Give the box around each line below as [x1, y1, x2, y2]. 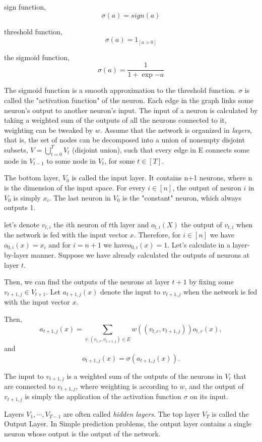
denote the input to [100, 286, 161, 297]
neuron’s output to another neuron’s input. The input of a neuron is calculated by [4, 105, 258, 115]
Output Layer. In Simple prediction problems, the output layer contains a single [4, 418, 251, 429]
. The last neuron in [49, 192, 111, 203]
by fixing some [189, 276, 234, 287]
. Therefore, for [134, 229, 181, 240]
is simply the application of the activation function [25, 391, 181, 402]
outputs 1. [4, 202, 36, 213]
